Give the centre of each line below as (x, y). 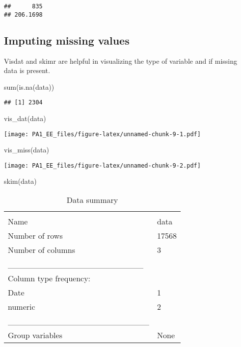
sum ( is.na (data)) (29, 87)
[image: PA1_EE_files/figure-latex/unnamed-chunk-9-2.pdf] (102, 165)
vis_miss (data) (27, 150)
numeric (22, 307)
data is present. (27, 70)
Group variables (35, 335)
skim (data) (20, 181)
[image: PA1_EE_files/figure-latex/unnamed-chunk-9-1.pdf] (102, 134)
